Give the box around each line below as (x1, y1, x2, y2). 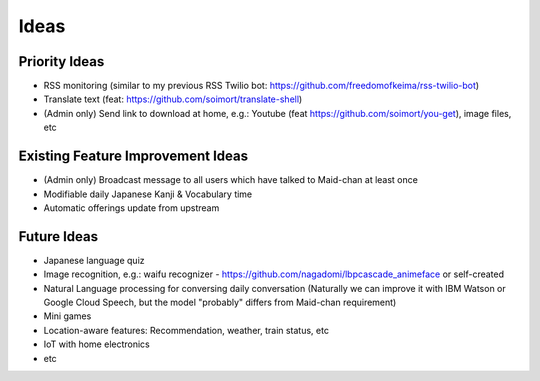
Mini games (43, 310, 92, 322)
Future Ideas (18, 228, 99, 245)
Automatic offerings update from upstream (43, 201, 220, 214)
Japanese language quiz (43, 254, 145, 266)
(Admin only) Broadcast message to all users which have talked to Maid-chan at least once (43, 174, 419, 186)
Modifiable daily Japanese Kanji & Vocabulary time (43, 188, 253, 200)
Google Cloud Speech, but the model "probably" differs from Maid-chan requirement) (43, 296, 397, 308)
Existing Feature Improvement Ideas (18, 148, 249, 165)
